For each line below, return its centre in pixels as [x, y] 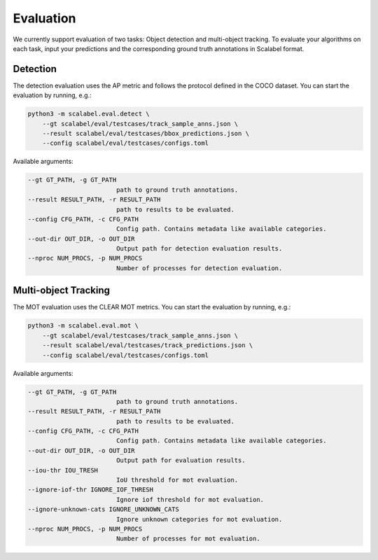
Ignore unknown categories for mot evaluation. [199, 519]
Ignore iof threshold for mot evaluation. [190, 499]
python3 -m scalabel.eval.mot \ [83, 326]
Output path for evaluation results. [181, 461]
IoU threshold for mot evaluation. [177, 480]
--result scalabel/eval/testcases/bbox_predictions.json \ [146, 133]
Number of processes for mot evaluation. [188, 539]
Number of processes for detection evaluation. [199, 268]
